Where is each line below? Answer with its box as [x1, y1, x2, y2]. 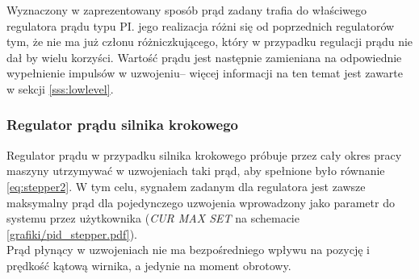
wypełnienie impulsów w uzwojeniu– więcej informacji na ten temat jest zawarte [6, 65, 404, 81]
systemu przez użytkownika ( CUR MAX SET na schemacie [6, 210, 300, 227]
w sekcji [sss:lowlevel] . [6, 80, 114, 97]
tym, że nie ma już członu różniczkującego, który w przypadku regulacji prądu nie [6, 33, 413, 50]
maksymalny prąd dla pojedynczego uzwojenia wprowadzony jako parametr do [6, 194, 395, 210]
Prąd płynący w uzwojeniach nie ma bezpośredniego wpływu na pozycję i [6, 241, 370, 258]
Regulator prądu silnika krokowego [6, 115, 238, 135]
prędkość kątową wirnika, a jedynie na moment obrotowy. [6, 256, 291, 273]
